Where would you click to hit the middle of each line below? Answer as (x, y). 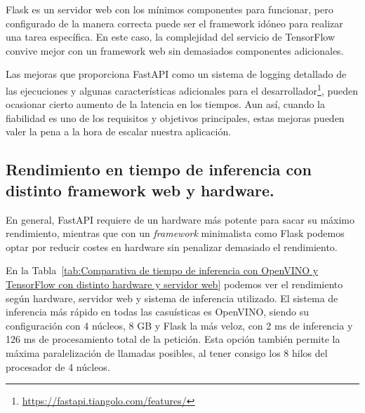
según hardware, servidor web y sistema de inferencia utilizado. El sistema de (172, 298)
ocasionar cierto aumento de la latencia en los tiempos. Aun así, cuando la (165, 104)
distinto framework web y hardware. (140, 190)
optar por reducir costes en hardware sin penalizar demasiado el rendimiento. (172, 246)
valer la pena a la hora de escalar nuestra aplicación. (119, 131)
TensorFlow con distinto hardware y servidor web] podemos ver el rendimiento (174, 284)
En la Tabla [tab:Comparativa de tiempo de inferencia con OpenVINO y (162, 270)
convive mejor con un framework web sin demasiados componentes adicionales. (175, 50)
